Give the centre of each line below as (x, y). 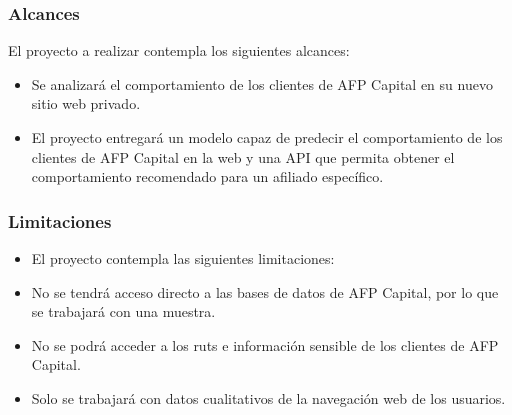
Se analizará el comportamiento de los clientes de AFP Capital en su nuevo (262, 83)
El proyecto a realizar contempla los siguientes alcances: (179, 50)
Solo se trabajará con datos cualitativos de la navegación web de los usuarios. (268, 397)
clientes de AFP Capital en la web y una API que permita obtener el (243, 156)
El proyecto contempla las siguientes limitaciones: (183, 258)
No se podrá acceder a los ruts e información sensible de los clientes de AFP (265, 344)
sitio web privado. (86, 103)
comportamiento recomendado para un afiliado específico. (207, 176)
